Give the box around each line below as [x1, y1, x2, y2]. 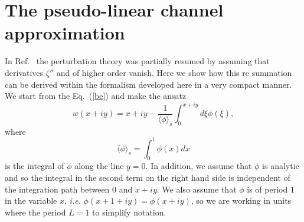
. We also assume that [156, 183, 237, 195]
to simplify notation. [92, 206, 166, 218]
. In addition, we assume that [145, 160, 252, 172]
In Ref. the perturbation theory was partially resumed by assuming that [5, 55, 270, 67]
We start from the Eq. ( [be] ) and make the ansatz [5, 90, 187, 102]
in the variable [5, 194, 57, 207]
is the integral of [5, 160, 64, 172]
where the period [5, 206, 66, 218]
